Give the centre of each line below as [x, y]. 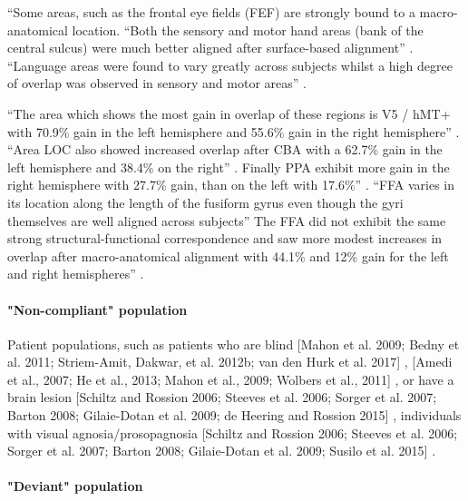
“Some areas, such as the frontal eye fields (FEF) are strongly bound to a [211, 12]
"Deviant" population [75, 486]
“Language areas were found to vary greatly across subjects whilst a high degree [230, 65]
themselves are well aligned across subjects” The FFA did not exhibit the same [227, 220]
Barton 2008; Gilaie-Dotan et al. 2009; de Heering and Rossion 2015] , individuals [234, 415]
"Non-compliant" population [97, 309]
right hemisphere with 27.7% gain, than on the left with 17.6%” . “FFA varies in [231, 185]
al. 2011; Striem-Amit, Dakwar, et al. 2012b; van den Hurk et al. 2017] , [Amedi [230, 362]
